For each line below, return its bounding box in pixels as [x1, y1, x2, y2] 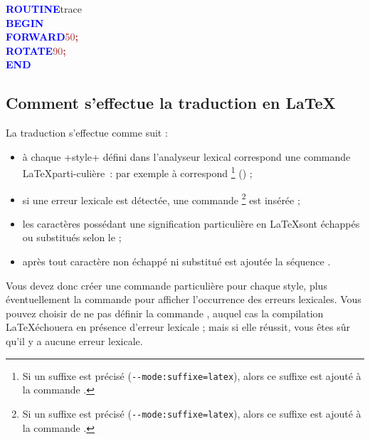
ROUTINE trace [6, 1, 82, 16]
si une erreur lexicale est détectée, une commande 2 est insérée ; [22, 190, 300, 207]
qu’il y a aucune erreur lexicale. [6, 334, 143, 349]
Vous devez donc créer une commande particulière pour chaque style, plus [6, 277, 327, 292]
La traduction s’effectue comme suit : [6, 125, 168, 140]
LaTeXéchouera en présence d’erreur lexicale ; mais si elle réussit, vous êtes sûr [6, 319, 350, 334]
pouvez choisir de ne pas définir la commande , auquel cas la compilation [6, 305, 324, 320]
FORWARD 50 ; [6, 29, 78, 44]
